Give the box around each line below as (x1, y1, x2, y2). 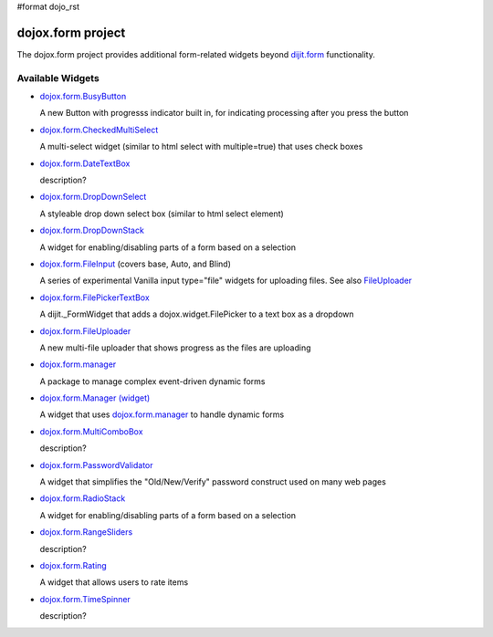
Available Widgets (16, 71, 100, 84)
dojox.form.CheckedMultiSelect (39, 124, 159, 135)
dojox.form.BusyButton (39, 91, 127, 102)
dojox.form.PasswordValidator (39, 459, 153, 470)
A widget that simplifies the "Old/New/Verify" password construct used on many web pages (39, 476, 387, 487)
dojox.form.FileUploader (39, 325, 131, 337)
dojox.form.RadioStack (39, 493, 126, 504)
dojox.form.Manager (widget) (39, 392, 151, 403)
